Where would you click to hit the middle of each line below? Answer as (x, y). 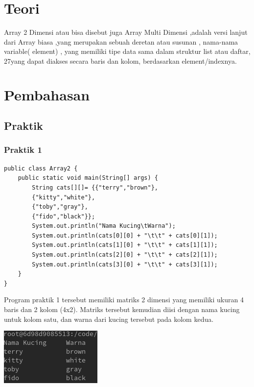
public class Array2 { (41, 168)
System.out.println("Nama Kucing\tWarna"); (104, 226)
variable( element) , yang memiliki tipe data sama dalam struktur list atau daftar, (127, 51)
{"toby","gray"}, (60, 207)
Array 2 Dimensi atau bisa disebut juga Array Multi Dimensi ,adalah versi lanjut (126, 32)
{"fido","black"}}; (64, 216)
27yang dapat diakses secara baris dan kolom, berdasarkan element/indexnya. (120, 60)
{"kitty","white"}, (64, 197)
